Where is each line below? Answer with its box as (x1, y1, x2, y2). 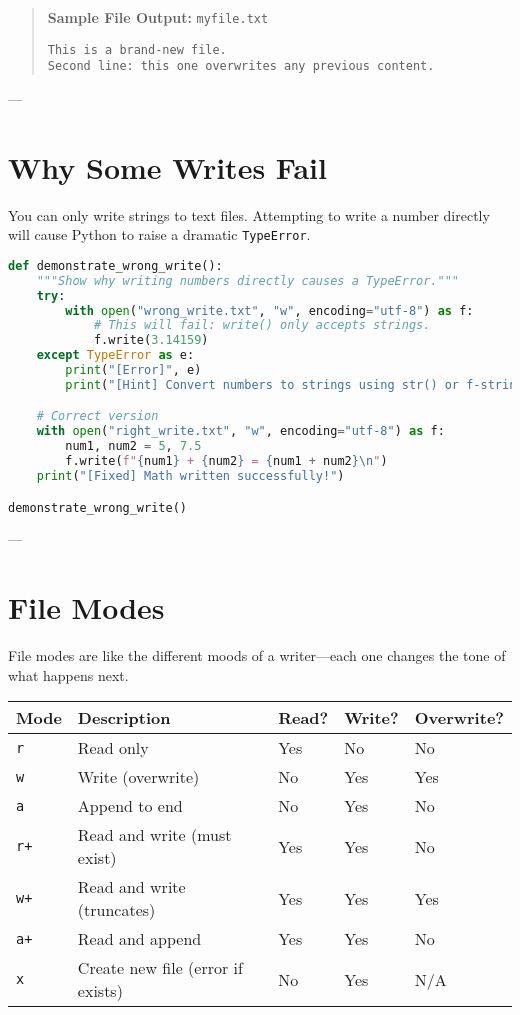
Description (77, 706, 171, 730)
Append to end (77, 794, 183, 818)
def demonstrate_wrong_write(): (8, 258, 223, 273)
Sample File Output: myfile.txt (47, 7, 269, 27)
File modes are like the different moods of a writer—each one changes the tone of (8, 645, 506, 666)
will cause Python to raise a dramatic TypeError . (8, 224, 311, 245)
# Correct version (36, 409, 159, 424)
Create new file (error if (77, 956, 243, 980)
